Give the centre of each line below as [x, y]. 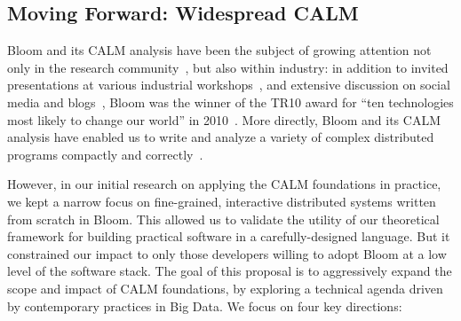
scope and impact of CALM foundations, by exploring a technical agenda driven [225, 288]
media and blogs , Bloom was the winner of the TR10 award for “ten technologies [230, 102]
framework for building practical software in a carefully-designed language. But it [229, 236]
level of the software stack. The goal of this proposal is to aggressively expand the [230, 271]
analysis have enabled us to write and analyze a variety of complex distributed [221, 137]
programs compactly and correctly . [105, 154]
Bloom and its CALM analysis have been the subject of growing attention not [219, 50]
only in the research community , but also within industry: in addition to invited [228, 67]
